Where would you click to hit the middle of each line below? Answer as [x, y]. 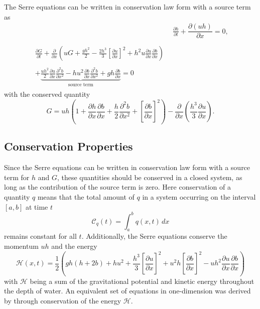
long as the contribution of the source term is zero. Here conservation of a [118, 187]
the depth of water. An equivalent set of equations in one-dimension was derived [127, 291]
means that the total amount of [86, 196]
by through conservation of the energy [63, 300]
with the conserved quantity [47, 94]
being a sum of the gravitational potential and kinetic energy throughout [142, 281]
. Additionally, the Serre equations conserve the [154, 236]
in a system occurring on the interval [199, 196]
